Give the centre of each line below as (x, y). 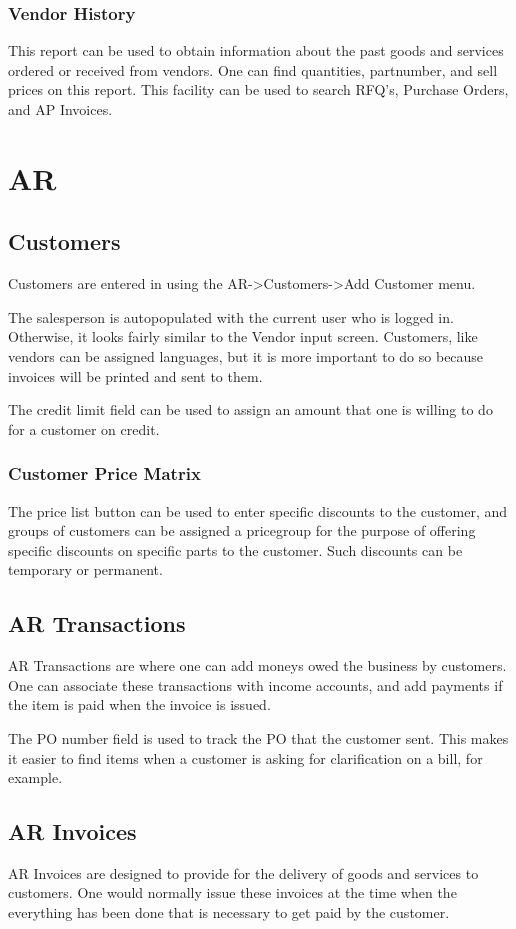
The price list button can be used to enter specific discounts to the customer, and (258, 510)
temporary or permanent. (85, 569)
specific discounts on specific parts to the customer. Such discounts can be (235, 549)
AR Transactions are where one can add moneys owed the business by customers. (257, 665)
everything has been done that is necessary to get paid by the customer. (229, 912)
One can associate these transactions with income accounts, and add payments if (255, 684)
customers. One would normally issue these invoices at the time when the (232, 892)
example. (35, 777)
